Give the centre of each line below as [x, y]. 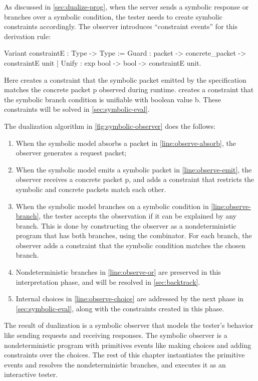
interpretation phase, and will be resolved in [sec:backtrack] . [108, 281]
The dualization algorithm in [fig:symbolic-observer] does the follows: [110, 126]
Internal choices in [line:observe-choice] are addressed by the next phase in [130, 299]
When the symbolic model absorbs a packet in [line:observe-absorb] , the [126, 143]
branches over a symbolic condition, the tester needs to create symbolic [113, 16]
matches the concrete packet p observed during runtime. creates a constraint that [129, 89]
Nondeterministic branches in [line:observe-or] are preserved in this [118, 272]
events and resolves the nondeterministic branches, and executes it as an [115, 364]
